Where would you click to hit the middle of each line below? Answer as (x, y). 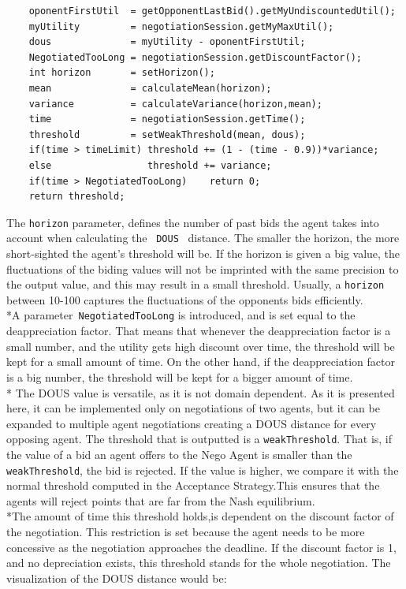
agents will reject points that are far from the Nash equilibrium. (161, 500)
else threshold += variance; (150, 165)
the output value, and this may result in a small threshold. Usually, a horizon (196, 284)
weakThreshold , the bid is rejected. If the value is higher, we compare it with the (203, 470)
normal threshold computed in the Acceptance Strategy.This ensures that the (193, 485)
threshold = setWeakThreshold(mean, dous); (167, 134)
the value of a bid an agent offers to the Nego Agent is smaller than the (179, 454)
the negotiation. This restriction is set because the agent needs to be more (186, 531)
